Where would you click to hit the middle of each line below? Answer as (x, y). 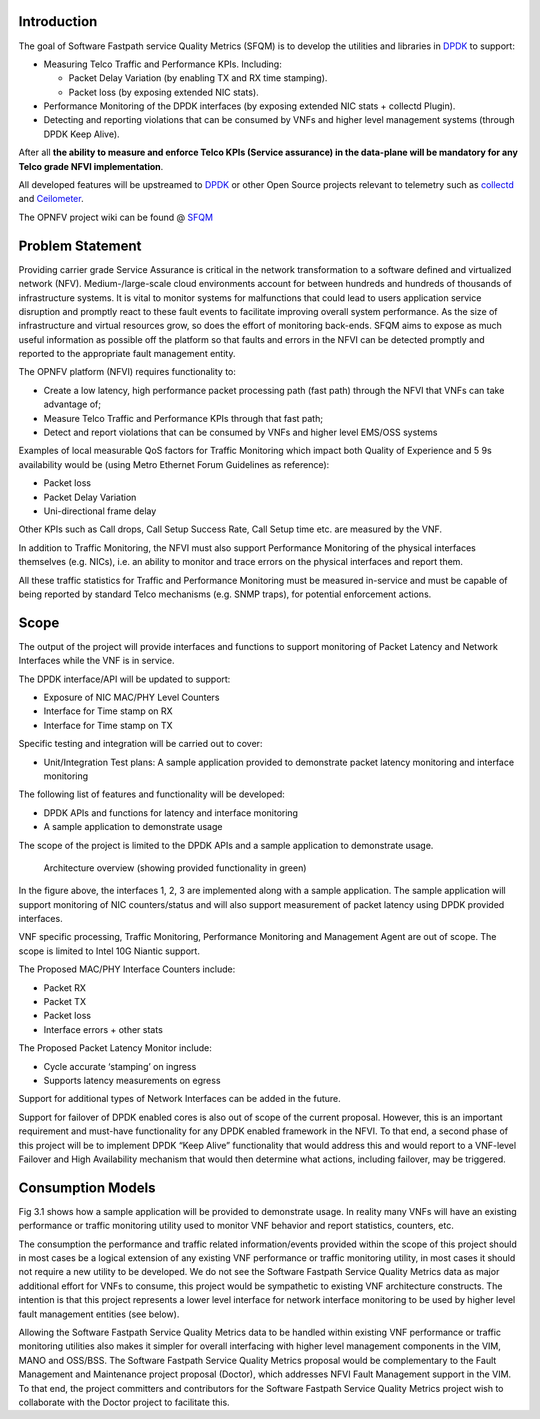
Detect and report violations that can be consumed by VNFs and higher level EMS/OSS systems (240, 432)
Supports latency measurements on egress (132, 1080)
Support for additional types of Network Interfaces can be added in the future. (180, 1099)
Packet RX (65, 987)
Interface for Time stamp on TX (108, 725)
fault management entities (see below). (99, 1314)
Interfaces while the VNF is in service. (96, 661)
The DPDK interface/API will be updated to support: (124, 679)
